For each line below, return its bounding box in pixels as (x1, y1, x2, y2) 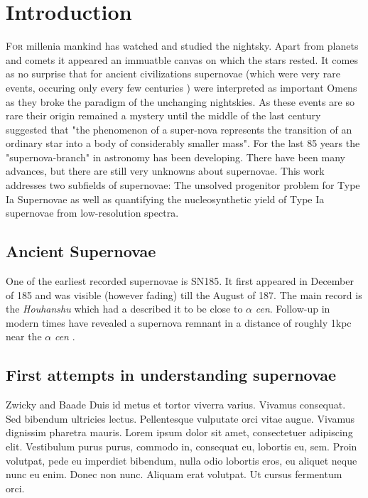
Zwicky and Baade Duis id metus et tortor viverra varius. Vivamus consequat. (6, 397, 346, 412)
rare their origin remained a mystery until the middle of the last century (6, 108, 321, 123)
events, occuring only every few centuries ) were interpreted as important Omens (6, 80, 357, 94)
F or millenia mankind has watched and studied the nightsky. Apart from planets (6, 38, 359, 53)
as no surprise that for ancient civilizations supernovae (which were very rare (6, 66, 340, 81)
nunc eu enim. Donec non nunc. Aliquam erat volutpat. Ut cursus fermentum (6, 467, 342, 482)
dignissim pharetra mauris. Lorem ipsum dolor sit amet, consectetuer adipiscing (6, 425, 353, 440)
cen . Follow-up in (255, 301, 330, 316)
